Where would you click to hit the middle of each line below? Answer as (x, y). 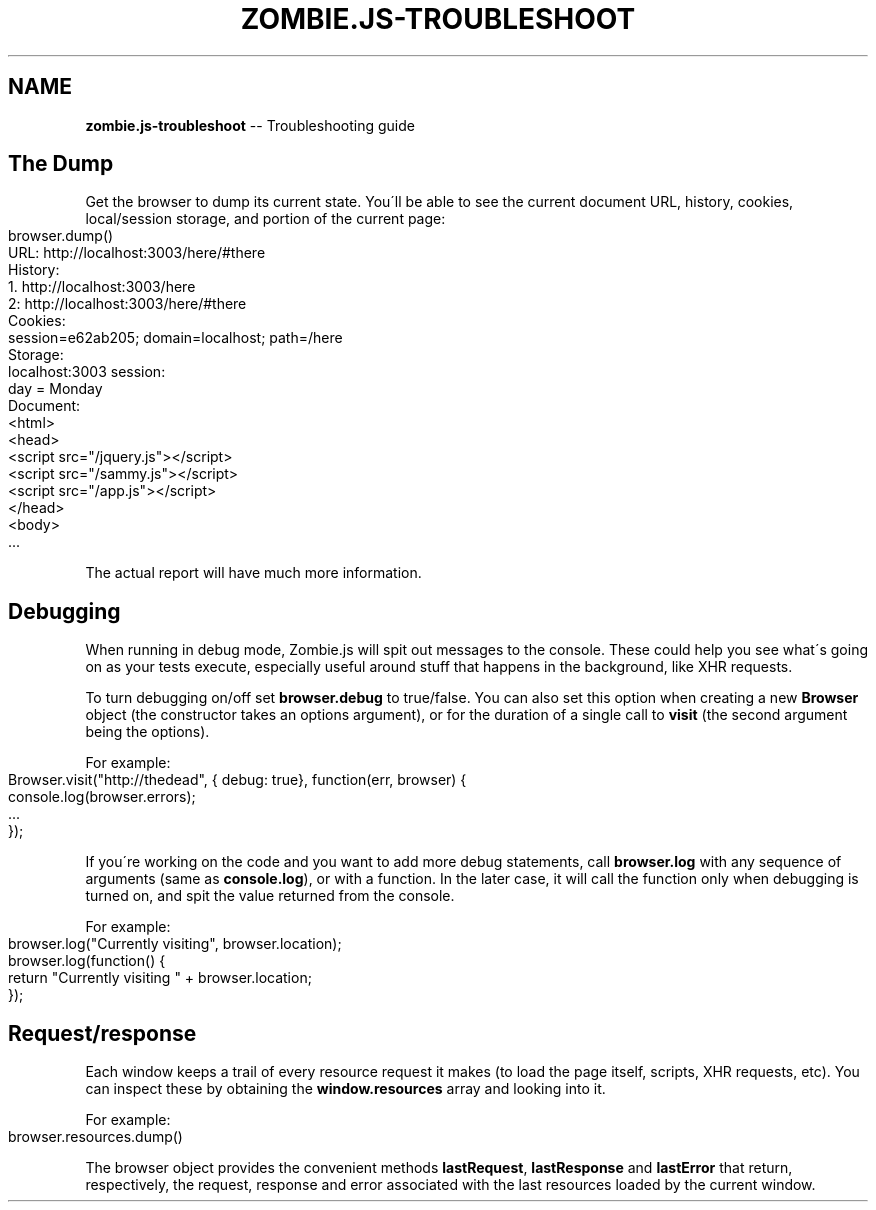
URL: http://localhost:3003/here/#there (137, 253)
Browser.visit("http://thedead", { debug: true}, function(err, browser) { (237, 780)
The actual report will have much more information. (253, 573)
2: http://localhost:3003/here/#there (127, 304)
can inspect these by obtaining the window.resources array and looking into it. (345, 1089)
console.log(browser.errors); (102, 797)
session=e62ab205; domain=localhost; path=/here (175, 338)
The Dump (61, 164)
